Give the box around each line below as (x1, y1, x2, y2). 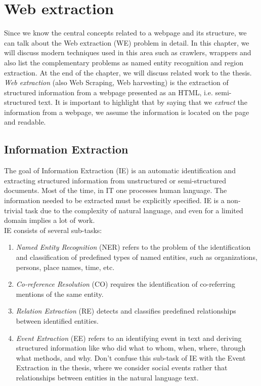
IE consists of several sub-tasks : (4, 224, 102, 235)
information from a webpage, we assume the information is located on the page (4, 106, 249, 117)
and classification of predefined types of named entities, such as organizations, (16, 252, 257, 262)
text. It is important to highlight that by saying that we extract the (38, 97, 247, 107)
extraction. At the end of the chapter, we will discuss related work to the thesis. (4, 67, 252, 78)
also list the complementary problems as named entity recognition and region (4, 57, 243, 67)
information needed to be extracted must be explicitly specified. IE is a (4, 195, 225, 206)
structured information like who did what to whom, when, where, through (16, 342, 246, 353)
